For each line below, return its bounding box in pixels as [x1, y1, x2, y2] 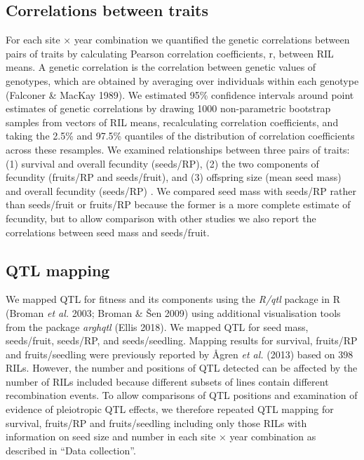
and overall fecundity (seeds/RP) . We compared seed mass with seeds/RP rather [6, 183, 356, 198]
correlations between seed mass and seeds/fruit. [6, 224, 210, 239]
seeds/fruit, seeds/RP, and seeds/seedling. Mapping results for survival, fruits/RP [6, 333, 358, 348]
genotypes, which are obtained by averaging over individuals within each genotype [6, 73, 359, 88]
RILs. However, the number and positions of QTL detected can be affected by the [6, 360, 358, 375]
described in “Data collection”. [6, 442, 136, 457]
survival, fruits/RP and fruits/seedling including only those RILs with [6, 415, 307, 430]
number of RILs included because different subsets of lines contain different [6, 374, 329, 388]
